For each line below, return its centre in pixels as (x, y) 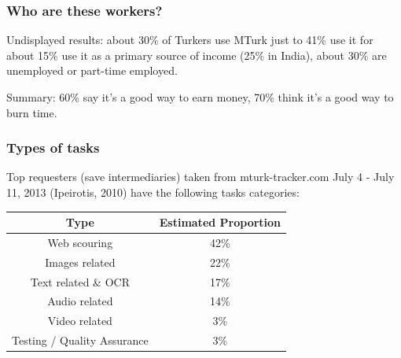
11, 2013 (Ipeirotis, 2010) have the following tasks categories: (153, 192)
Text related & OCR (80, 281)
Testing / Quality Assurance (80, 340)
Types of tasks (53, 148)
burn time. (32, 112)
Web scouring (80, 242)
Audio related (80, 301)
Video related (80, 321)
